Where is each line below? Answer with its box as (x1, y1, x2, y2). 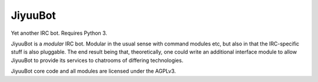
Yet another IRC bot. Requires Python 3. (11, 29, 107, 37)
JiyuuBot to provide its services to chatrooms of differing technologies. (11, 57, 184, 64)
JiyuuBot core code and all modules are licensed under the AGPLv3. (11, 68, 176, 75)
